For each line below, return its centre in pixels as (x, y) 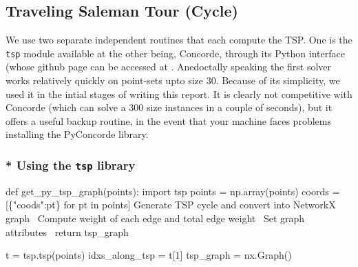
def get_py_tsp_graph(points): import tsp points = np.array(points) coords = (173, 191)
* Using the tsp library (71, 165)
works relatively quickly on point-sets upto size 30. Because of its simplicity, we (173, 80)
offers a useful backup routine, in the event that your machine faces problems (168, 120)
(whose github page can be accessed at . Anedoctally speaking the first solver (169, 67)
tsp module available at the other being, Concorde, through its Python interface (175, 53)
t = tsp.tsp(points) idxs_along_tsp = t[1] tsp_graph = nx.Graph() (149, 255)
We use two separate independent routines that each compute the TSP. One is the (179, 40)
